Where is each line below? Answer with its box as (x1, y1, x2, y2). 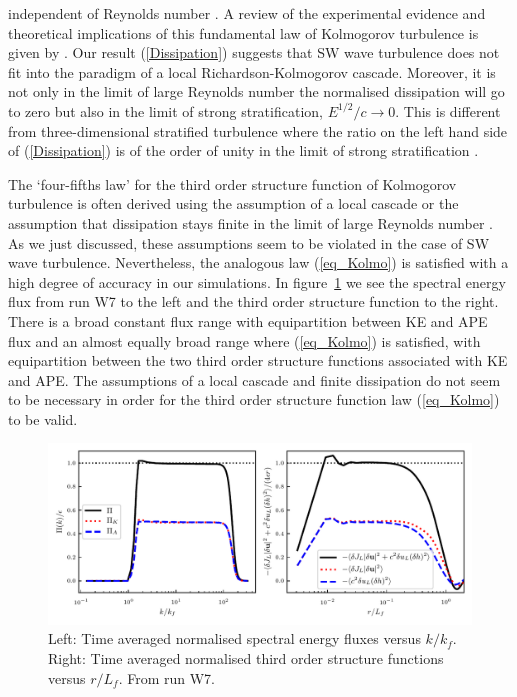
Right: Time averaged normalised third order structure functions (48, 648, 444, 669)
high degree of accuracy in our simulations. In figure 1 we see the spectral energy (8, 271, 506, 292)
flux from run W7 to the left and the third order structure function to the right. (8, 291, 499, 312)
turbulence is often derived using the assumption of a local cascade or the (8, 193, 459, 214)
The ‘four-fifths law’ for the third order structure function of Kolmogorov (8, 173, 457, 194)
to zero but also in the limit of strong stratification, (8, 100, 323, 121)
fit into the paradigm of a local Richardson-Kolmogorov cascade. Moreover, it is (8, 61, 496, 82)
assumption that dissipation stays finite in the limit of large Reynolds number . (8, 212, 494, 233)
